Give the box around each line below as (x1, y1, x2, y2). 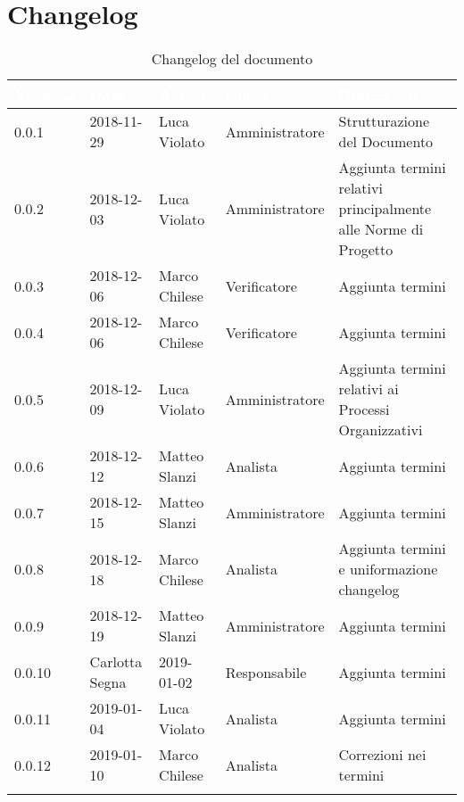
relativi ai (338, 378, 399, 400)
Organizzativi (338, 419, 423, 441)
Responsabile (225, 661, 307, 682)
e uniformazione (338, 558, 438, 580)
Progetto (338, 239, 394, 260)
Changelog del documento (151, 48, 313, 70)
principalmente (338, 198, 432, 219)
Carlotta (89, 651, 143, 673)
